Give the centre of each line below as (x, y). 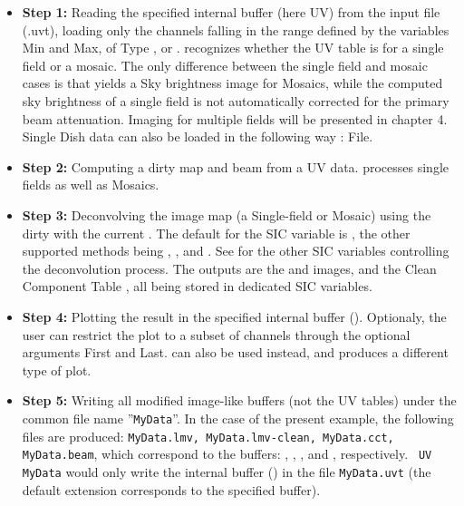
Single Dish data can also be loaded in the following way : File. (198, 136)
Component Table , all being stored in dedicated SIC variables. (197, 286)
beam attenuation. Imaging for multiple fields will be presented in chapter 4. (235, 118)
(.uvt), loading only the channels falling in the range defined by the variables (236, 29)
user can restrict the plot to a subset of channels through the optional (216, 334)
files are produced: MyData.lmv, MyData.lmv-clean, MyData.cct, (208, 436)
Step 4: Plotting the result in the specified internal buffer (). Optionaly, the (234, 316)
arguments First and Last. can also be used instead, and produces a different (235, 352)
